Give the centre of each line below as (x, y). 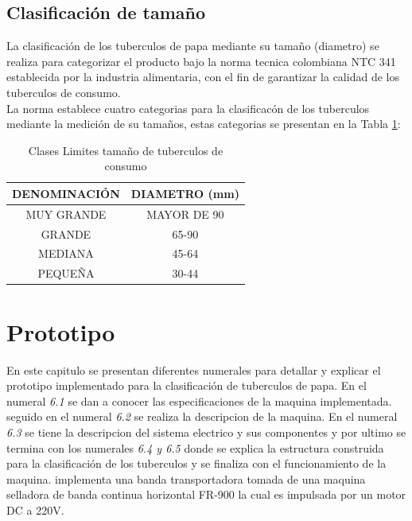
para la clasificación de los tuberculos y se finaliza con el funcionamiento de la (196, 463)
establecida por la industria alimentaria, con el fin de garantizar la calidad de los (203, 77)
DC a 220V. (35, 509)
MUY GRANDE (66, 214)
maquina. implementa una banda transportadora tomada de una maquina (186, 478)
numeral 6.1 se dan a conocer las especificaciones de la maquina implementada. (199, 400)
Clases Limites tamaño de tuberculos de (126, 150)
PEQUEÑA (66, 273)
